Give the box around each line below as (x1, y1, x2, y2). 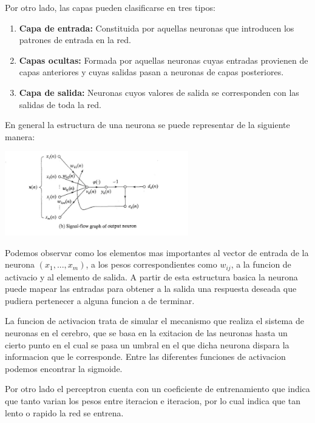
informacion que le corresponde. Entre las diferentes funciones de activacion (5, 350, 286, 363)
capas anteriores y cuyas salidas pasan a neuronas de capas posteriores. (19, 66, 284, 78)
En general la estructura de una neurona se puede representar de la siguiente (5, 118, 290, 131)
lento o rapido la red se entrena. (5, 406, 124, 419)
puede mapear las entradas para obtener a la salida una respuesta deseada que (5, 282, 297, 295)
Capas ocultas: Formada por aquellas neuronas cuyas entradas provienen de (19, 53, 308, 66)
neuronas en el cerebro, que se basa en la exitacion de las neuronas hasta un (5, 327, 288, 339)
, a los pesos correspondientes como (86, 258, 217, 271)
